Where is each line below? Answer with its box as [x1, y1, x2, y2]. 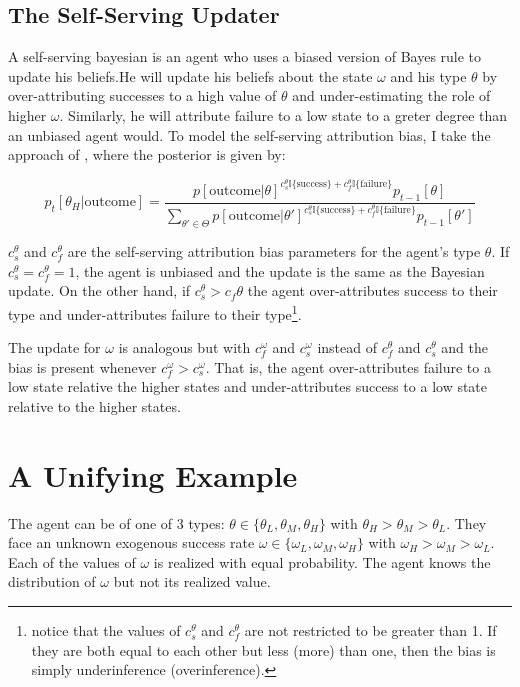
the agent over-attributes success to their [247, 280, 498, 301]
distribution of [8, 571, 96, 592]
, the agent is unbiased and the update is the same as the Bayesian [75, 260, 485, 281]
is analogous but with [118, 337, 251, 358]
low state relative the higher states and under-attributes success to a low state [8, 376, 488, 397]
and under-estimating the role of [292, 85, 491, 106]
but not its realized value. [113, 571, 271, 592]
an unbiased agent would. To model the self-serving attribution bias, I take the [8, 124, 491, 145]
